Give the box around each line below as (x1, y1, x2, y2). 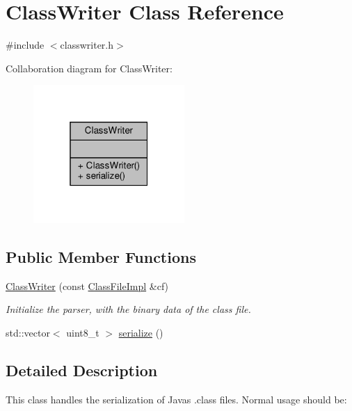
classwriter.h (60, 38, 114, 52)
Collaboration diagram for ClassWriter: (6, 61, 173, 75)
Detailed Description (6, 360, 158, 381)
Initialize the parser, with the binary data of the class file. (6, 302, 251, 316)
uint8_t (66, 325, 99, 340)
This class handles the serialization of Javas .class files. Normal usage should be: (6, 392, 347, 406)
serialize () (118, 325, 163, 340)
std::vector (6, 325, 50, 340)
